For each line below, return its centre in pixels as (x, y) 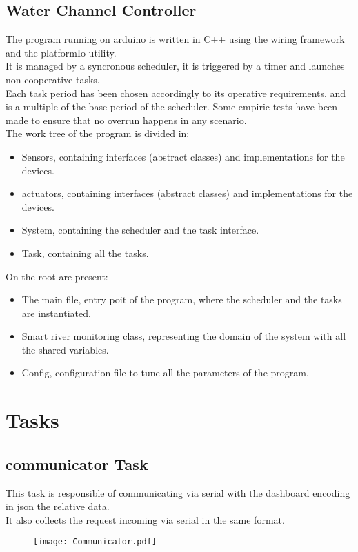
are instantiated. (56, 313)
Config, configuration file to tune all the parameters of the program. (165, 372)
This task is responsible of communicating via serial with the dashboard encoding (178, 492)
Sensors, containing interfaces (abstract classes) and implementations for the (183, 156)
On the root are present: (57, 276)
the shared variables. (65, 349)
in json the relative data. (58, 506)
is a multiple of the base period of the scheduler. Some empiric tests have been (172, 106)
